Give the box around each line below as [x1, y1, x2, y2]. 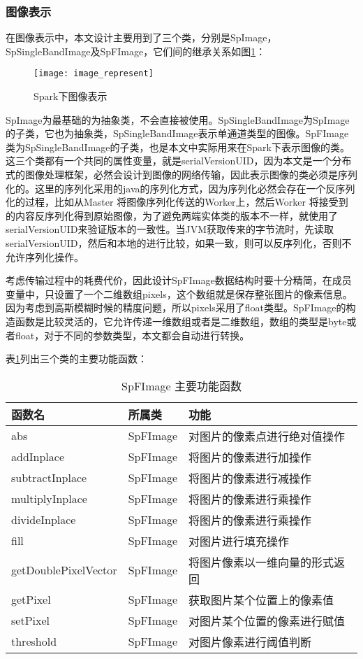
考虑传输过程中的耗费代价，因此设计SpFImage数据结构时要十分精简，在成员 [6, 273, 352, 288]
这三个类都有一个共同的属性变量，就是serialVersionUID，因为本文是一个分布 [6, 153, 352, 168]
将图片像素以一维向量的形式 [188, 553, 334, 570]
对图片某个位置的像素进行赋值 [188, 612, 346, 629]
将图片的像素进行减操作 [188, 469, 312, 486]
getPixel [11, 591, 51, 608]
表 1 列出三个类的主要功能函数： [6, 351, 147, 366]
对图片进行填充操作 [188, 532, 290, 549]
